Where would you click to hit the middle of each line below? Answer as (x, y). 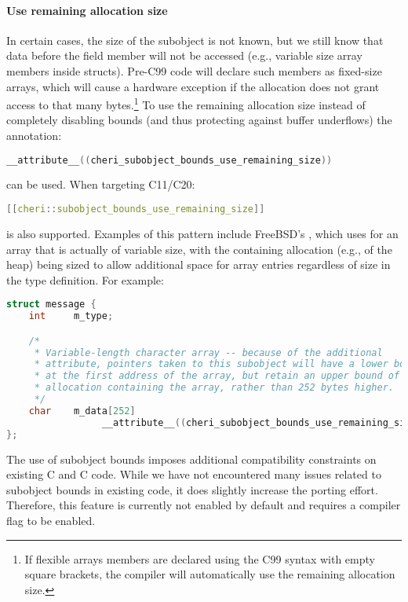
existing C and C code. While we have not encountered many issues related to (194, 474)
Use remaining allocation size (87, 10)
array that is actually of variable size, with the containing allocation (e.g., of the (199, 249)
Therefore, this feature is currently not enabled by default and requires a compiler (204, 505)
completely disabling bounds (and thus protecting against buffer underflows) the (199, 120)
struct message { (51, 305)
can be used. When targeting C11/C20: (101, 184)
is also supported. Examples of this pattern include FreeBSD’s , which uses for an (202, 233)
